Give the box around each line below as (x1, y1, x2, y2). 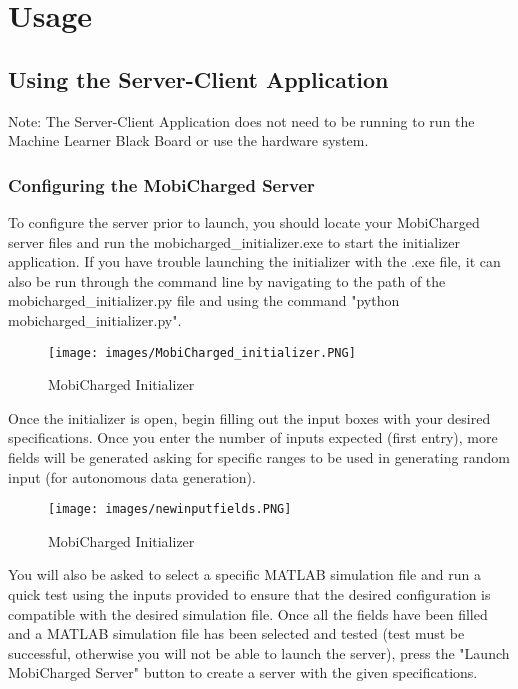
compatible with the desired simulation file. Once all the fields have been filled (8, 603, 488, 624)
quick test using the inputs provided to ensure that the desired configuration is (8, 584, 491, 605)
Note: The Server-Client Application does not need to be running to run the (8, 110, 475, 131)
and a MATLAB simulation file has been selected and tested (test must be (8, 623, 465, 644)
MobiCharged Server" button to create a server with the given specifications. (8, 662, 478, 683)
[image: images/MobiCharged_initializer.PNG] (48, 345, 356, 360)
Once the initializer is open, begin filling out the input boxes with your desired (8, 407, 491, 428)
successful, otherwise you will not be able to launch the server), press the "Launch (8, 642, 510, 663)
